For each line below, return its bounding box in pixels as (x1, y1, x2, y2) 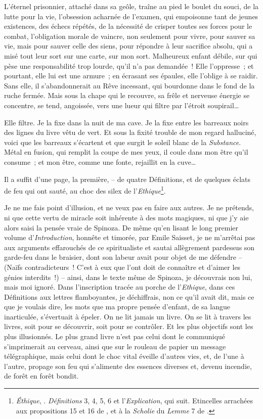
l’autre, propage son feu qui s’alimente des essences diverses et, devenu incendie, (4, 360, 252, 371)
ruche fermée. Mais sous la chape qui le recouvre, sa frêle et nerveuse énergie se (4, 90, 250, 101)
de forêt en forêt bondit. (4, 370, 79, 381)
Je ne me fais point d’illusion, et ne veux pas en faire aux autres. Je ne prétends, (4, 202, 254, 213)
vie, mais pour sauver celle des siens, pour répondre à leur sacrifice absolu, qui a (4, 40, 253, 51)
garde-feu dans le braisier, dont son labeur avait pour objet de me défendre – (4, 252, 242, 262)
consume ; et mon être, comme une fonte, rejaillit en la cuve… (4, 156, 196, 167)
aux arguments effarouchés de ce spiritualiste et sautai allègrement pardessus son (4, 242, 255, 252)
